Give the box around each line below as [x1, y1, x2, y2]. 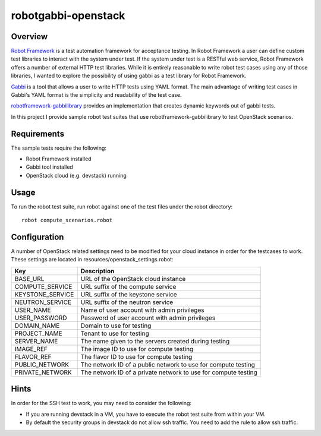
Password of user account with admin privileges [80, 314, 216, 322]
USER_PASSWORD [14, 314, 68, 322]
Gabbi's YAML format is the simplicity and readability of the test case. [11, 91, 182, 99]
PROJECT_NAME [14, 329, 62, 337]
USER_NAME [14, 306, 51, 314]
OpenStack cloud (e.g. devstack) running [26, 172, 127, 179]
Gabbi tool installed [26, 163, 74, 170]
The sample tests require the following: [11, 144, 107, 151]
